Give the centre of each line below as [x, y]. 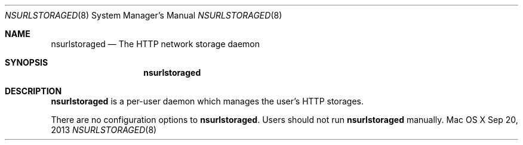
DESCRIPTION [33, 91]
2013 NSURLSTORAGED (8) [104, 130]
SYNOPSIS [27, 62]
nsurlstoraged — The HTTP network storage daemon [156, 44]
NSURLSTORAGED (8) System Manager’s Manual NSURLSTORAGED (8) [144, 15]
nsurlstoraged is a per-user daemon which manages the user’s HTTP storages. [207, 101]
